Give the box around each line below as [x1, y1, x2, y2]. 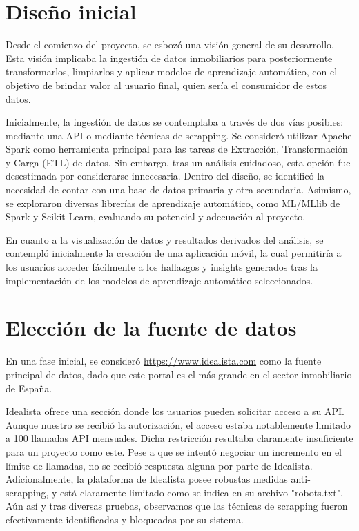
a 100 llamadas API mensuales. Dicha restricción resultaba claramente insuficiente [6, 431, 353, 445]
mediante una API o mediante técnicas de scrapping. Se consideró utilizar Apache [6, 128, 352, 142]
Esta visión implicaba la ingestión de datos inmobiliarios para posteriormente [6, 50, 333, 65]
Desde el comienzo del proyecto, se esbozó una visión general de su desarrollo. [6, 37, 334, 52]
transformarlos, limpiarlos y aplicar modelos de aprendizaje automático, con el [6, 64, 338, 79]
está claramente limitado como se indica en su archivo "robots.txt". [60, 485, 343, 499]
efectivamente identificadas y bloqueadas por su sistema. [6, 512, 244, 526]
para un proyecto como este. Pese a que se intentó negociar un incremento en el [6, 444, 342, 458]
